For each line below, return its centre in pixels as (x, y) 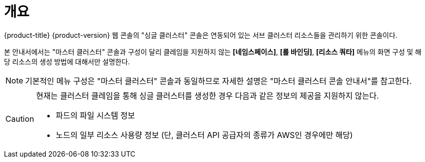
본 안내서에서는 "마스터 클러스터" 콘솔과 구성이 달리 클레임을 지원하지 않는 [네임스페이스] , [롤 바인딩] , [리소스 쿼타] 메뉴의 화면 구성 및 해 (213, 52)
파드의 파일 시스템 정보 (95, 115)
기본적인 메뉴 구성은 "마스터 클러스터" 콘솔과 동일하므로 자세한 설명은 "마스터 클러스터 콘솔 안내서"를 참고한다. (218, 81)
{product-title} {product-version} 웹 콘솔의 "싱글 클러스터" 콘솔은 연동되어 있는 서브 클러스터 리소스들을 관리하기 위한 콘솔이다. (201, 35)
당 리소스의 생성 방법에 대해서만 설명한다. (67, 61)
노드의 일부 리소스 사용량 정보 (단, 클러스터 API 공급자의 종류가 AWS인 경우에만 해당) (204, 135)
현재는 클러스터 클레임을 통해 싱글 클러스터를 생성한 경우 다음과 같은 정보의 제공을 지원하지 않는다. (208, 95)
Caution (20, 119)
